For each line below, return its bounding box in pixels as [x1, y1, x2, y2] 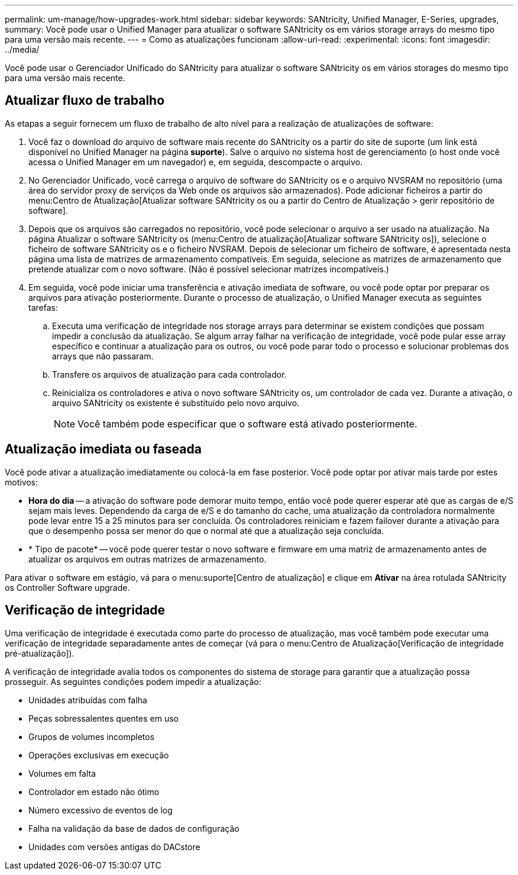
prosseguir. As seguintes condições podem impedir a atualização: [5, 676, 261, 687]
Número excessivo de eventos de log [28, 805, 173, 815]
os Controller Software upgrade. [5, 582, 130, 593]
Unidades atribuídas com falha [28, 694, 147, 705]
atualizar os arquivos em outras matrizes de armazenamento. [28, 554, 267, 564]
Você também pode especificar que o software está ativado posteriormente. [77, 417, 417, 430]
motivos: [5, 477, 38, 487]
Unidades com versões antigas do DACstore [28, 841, 200, 852]
